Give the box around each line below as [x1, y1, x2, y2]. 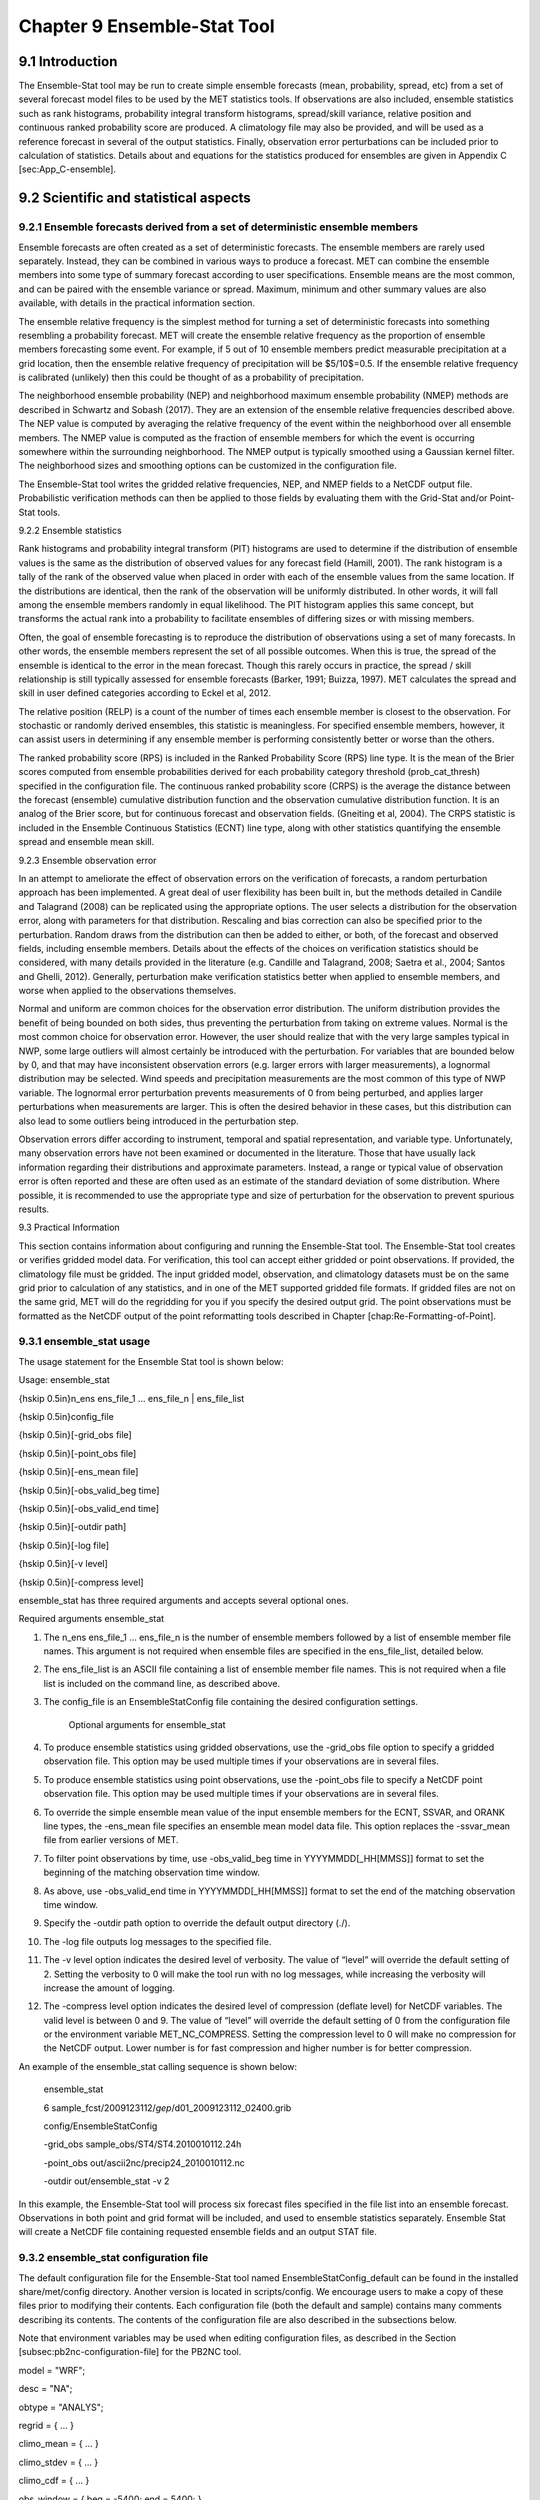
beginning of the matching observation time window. [43, 1866, 260, 1879]
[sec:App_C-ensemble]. [18, 163, 117, 175]
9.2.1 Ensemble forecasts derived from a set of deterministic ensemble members [18, 220, 419, 234]
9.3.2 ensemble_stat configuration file [18, 2251, 209, 2265]
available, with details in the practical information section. [18, 297, 255, 309]
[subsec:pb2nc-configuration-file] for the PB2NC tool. [18, 2346, 242, 2358]
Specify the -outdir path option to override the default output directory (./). [43, 1917, 351, 1929]
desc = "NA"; [18, 2383, 73, 2395]
